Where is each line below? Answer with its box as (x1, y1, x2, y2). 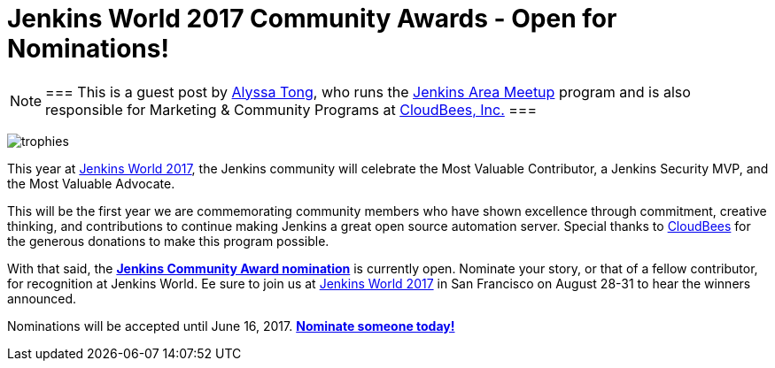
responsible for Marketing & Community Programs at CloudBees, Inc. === (45, 100, 538, 119)
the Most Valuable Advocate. (7, 175, 175, 191)
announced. (7, 290, 77, 306)
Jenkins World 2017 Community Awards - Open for (7, 4, 617, 34)
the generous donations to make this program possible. (7, 233, 329, 249)
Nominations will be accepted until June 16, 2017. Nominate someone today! (7, 318, 455, 333)
